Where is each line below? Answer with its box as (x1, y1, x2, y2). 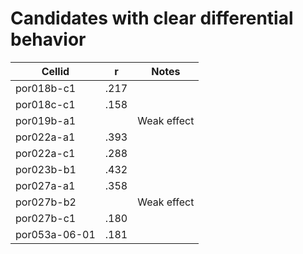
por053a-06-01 (15, 227, 96, 241)
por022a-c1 (15, 146, 76, 160)
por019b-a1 (15, 113, 77, 127)
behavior (10, 28, 87, 51)
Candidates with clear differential (10, 7, 294, 30)
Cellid (41, 64, 70, 78)
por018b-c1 (15, 81, 77, 95)
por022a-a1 (15, 130, 76, 144)
